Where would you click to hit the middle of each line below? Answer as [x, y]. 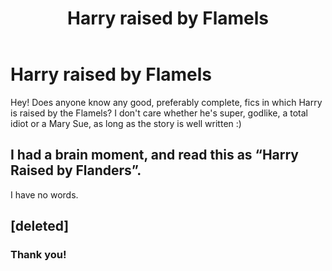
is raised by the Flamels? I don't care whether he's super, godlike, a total [159, 113]
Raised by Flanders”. [76, 170]
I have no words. [44, 194]
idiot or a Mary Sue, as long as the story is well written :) [126, 123]
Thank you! [38, 255]
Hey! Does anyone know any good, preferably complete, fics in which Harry [166, 102]
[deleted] [40, 226]
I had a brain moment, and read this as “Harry [155, 155]
